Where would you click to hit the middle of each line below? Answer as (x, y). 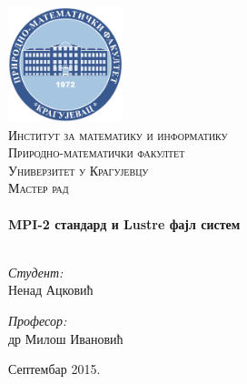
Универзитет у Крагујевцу (79, 170)
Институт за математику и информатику (118, 134)
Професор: (38, 320)
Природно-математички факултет (97, 152)
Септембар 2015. (54, 369)
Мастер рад (39, 188)
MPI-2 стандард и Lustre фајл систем (124, 223)
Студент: (36, 272)
